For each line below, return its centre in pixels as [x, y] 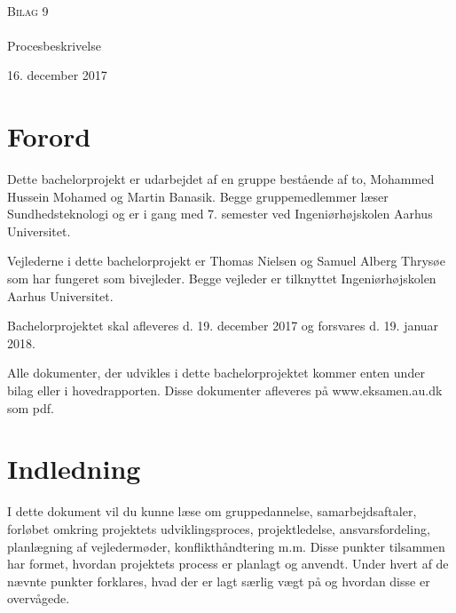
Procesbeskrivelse [54, 45]
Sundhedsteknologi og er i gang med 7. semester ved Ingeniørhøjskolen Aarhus [220, 214]
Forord [49, 136]
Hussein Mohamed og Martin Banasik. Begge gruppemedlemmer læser [198, 196]
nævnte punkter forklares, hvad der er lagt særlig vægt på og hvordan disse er [219, 581]
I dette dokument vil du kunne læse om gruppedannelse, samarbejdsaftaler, [212, 511]
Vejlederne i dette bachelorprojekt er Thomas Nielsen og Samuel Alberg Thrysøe [226, 261]
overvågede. [39, 598]
